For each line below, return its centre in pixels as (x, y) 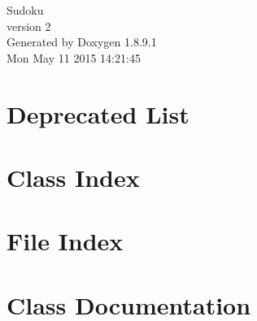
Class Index (73, 177)
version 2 (29, 26)
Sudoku (25, 10)
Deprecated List (98, 113)
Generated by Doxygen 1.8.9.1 (82, 42)
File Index (65, 241)
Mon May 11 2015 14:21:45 (74, 57)
